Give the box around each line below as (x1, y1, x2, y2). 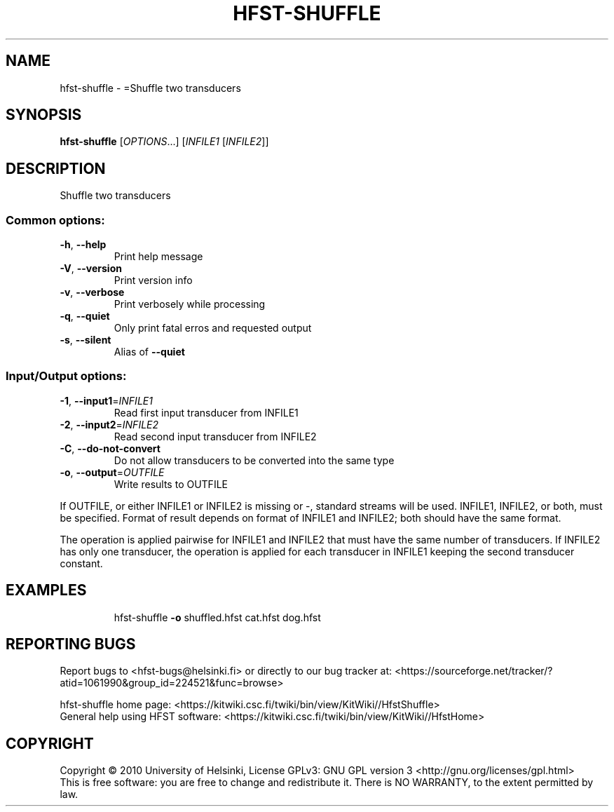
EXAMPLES (6, 581, 87, 600)
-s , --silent (60, 334, 111, 346)
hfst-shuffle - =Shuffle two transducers (60, 81, 241, 94)
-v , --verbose (60, 286, 125, 299)
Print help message (114, 250, 203, 263)
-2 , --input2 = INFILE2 (60, 418, 159, 431)
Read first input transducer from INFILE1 (114, 406, 299, 419)
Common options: (6, 212, 105, 227)
